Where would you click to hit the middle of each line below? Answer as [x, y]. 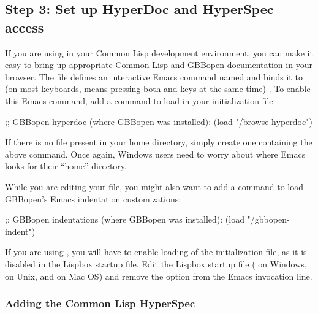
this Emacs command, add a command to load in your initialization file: [140, 100]
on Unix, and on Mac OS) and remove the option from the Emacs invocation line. [159, 276]
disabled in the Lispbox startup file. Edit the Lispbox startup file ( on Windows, [156, 263]
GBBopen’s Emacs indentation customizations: [93, 198]
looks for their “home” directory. [66, 166]
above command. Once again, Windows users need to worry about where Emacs [155, 154]
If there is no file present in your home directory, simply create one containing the [159, 142]
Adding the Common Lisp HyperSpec [100, 303]
